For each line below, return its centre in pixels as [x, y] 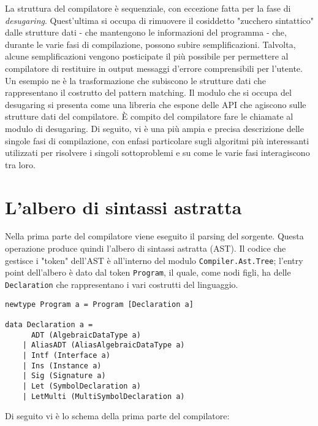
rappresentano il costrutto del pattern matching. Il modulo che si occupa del [148, 92]
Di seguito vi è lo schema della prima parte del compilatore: [117, 416]
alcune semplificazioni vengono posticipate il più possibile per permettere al [147, 56]
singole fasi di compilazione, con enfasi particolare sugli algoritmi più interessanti [157, 140]
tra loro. [20, 164]
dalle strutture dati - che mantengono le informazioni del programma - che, [146, 32]
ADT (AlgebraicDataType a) [86, 335]
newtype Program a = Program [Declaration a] [99, 304]
